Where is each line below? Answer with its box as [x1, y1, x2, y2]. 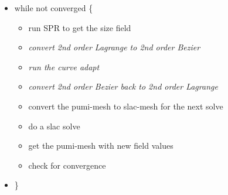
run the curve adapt [28, 60, 100, 73]
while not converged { [14, 2, 93, 13]
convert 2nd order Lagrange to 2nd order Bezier [28, 41, 200, 53]
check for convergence [28, 159, 106, 171]
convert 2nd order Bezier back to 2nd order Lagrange [28, 80, 218, 93]
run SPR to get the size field [28, 21, 131, 33]
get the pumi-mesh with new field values [28, 139, 173, 152]
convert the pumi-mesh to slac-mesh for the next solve [28, 100, 223, 112]
